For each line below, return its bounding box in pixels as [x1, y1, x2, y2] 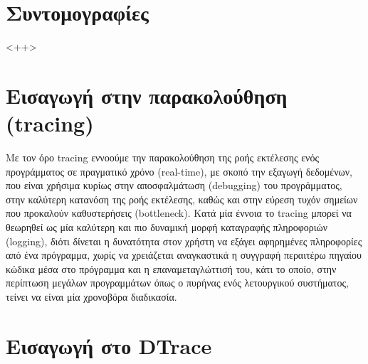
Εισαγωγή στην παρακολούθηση [6, 80, 288, 109]
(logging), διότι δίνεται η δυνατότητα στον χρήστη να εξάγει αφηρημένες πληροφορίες [6, 233, 362, 248]
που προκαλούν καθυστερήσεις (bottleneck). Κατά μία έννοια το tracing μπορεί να [6, 205, 352, 220]
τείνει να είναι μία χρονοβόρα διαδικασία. [6, 289, 177, 304]
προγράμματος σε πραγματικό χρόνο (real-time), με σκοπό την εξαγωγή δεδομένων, [6, 164, 352, 178]
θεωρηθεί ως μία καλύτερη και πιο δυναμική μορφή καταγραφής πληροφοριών [6, 220, 328, 234]
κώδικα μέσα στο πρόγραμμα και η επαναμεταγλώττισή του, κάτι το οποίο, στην [6, 261, 337, 276]
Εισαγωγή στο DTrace [6, 331, 212, 360]
